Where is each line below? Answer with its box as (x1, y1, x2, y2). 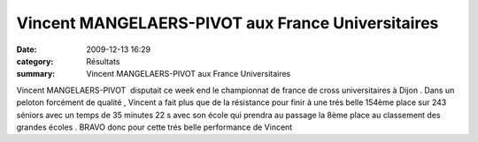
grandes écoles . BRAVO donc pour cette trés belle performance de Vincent (16, 122, 293, 132)
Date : (16, 44, 37, 55)
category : (16, 56, 54, 66)
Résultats (86, 56, 120, 66)
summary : (16, 69, 56, 79)
